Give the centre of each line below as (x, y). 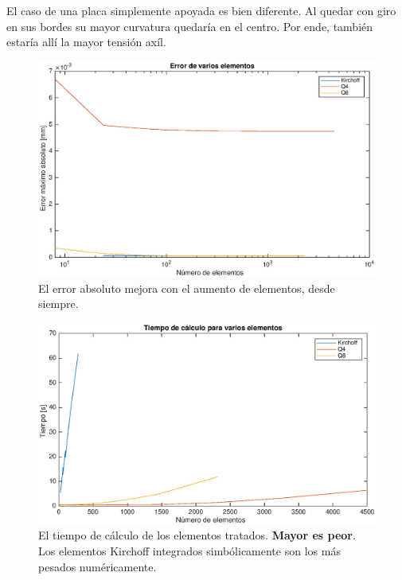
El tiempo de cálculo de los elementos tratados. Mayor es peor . (197, 535)
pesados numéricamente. (98, 566)
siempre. (59, 304)
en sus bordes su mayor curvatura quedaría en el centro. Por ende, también (190, 26)
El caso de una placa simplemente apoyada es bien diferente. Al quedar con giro (201, 10)
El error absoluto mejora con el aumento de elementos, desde (187, 288)
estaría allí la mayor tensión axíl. (86, 42)
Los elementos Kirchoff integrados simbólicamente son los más (189, 550)
